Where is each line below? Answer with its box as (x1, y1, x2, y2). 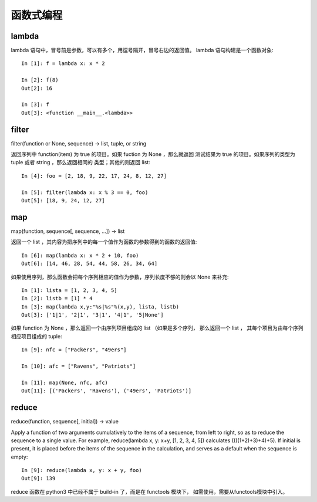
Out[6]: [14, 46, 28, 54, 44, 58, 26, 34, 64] (21, 260, 158, 267)
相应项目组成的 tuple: (11, 333, 62, 340)
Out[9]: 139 (21, 475, 56, 482)
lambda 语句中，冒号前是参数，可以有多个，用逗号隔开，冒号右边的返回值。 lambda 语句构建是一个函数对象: (11, 47, 274, 54)
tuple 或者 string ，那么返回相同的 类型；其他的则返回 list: (11, 159, 151, 166)
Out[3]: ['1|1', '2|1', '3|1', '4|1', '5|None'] (21, 311, 164, 318)
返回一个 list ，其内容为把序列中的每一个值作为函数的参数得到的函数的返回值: (11, 238, 197, 246)
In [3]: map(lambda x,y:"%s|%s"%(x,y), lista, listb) (21, 303, 179, 310)
